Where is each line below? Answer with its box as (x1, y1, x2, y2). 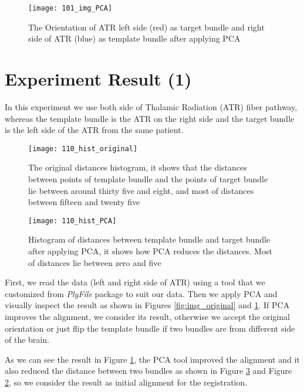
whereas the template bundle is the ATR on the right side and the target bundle (5, 112, 295, 124)
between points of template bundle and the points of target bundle (28, 173, 268, 185)
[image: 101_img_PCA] (28, 4, 113, 12)
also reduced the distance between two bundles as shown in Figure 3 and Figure (5, 364, 292, 377)
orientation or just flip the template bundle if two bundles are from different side (5, 322, 295, 334)
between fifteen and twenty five (28, 196, 140, 208)
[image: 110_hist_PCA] (28, 216, 117, 225)
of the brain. (5, 333, 49, 346)
